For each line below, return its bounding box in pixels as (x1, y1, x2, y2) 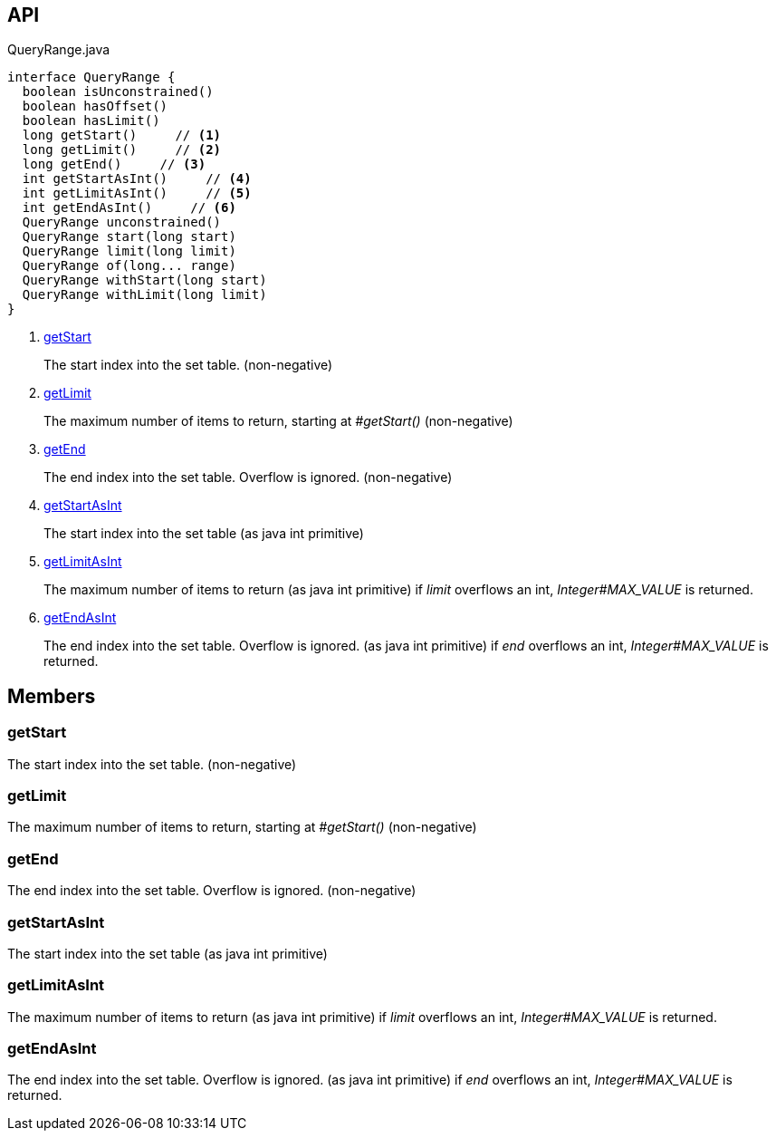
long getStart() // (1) (22, 128, 222, 143)
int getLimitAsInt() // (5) (22, 186, 252, 201)
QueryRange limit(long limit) (22, 244, 236, 259)
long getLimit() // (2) (22, 142, 222, 158)
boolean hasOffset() (22, 99, 168, 114)
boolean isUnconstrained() (22, 84, 214, 100)
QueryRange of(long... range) (22, 258, 236, 274)
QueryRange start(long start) (22, 229, 236, 245)
